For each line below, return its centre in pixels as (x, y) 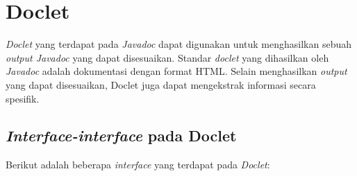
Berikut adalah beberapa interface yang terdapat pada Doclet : (138, 165)
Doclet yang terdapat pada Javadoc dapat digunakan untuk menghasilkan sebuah (178, 44)
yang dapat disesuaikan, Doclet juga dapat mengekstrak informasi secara (161, 84)
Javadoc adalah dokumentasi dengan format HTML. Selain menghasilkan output (176, 71)
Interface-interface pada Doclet (121, 135)
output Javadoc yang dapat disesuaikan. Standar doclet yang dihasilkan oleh (167, 57)
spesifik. (23, 98)
